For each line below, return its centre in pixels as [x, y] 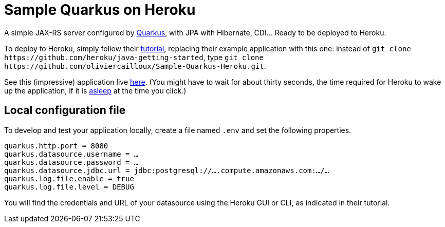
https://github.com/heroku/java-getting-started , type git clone [134, 57]
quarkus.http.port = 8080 [56, 146]
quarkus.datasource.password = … [71, 162]
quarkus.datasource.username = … [71, 154]
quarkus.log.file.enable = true [69, 178]
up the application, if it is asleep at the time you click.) [95, 90]
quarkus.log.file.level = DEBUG [69, 187]
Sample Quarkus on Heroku [100, 10]
